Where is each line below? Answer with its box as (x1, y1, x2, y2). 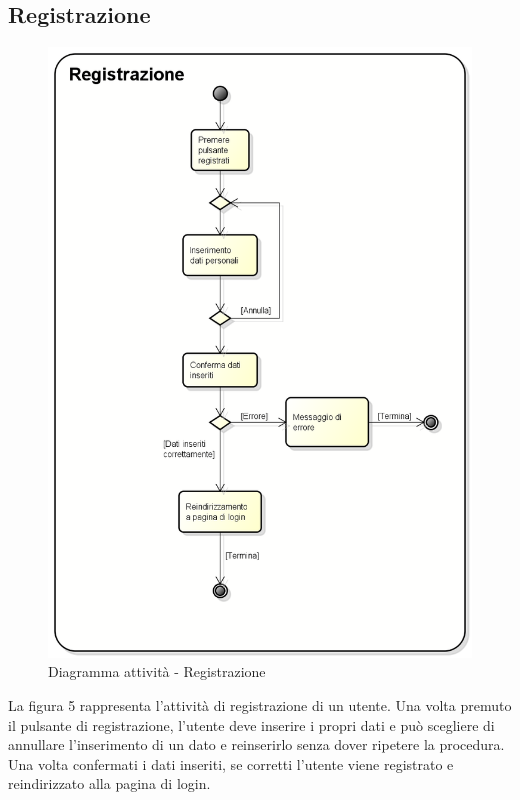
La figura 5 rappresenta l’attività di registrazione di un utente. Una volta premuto (8, 695, 512, 716)
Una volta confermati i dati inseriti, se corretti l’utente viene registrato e (8, 753, 454, 774)
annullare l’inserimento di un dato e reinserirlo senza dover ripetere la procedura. (8, 734, 505, 755)
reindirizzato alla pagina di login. (8, 773, 211, 794)
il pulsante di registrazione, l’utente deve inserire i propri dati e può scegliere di (8, 714, 495, 735)
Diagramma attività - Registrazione (48, 661, 266, 682)
